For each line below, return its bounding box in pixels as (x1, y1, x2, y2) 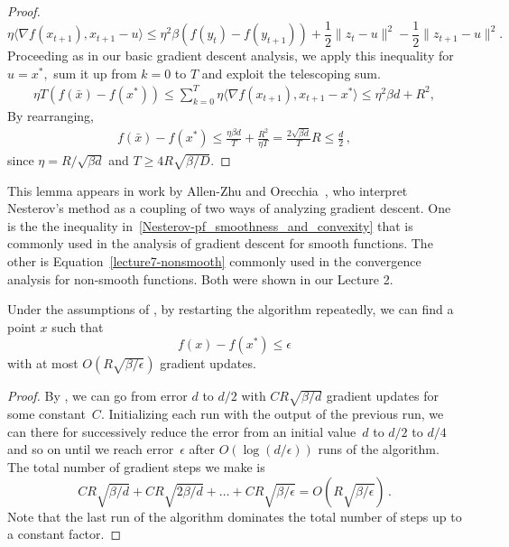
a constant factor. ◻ (7, 524, 122, 543)
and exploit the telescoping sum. (201, 63, 381, 82)
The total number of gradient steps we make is (7, 458, 265, 476)
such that (51, 317, 104, 336)
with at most (7, 354, 79, 373)
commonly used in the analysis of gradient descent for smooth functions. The (7, 234, 433, 253)
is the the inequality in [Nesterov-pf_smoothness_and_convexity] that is (7, 216, 413, 235)
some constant (7, 404, 86, 423)
